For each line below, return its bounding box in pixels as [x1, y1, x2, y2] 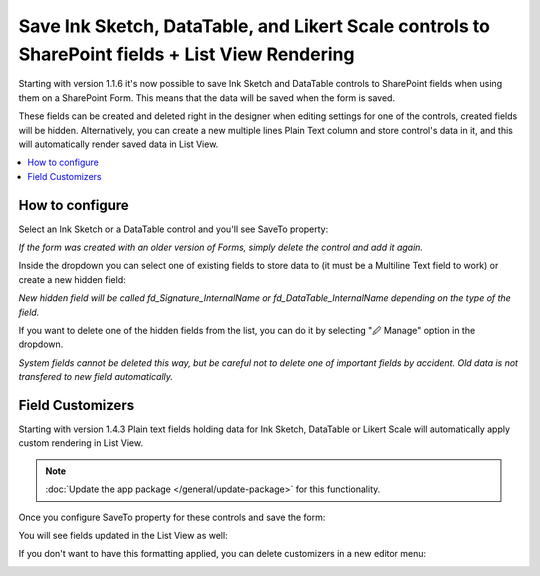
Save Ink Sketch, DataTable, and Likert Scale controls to [18, 15, 490, 37]
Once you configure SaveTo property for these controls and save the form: [18, 511, 326, 523]
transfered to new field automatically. [18, 371, 174, 383]
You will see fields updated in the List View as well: [18, 529, 229, 541]
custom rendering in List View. [18, 437, 144, 449]
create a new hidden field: [18, 273, 127, 285]
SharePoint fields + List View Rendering [18, 43, 355, 65]
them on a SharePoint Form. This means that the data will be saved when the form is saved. [18, 91, 395, 104]
